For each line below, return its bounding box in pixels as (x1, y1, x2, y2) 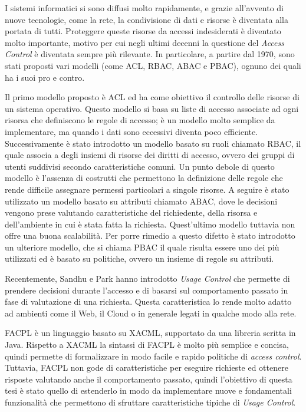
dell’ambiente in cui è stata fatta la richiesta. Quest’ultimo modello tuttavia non (5, 217, 295, 230)
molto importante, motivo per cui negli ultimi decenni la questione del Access (5, 36, 284, 48)
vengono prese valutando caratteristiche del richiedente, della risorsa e (5, 206, 258, 219)
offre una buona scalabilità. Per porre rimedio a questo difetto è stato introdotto (5, 229, 295, 242)
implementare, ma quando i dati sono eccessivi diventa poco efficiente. (5, 125, 258, 137)
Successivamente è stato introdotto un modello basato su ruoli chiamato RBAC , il (5, 137, 301, 149)
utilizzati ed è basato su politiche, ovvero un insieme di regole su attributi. (5, 252, 274, 265)
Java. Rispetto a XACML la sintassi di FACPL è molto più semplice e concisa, (5, 338, 289, 351)
